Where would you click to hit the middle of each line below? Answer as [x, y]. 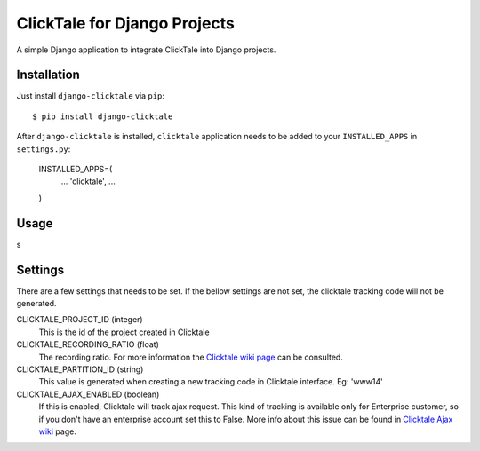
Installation [48, 75]
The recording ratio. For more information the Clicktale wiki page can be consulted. [191, 357]
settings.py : [44, 149]
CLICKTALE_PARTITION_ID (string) [80, 369]
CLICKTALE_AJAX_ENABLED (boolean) [88, 394]
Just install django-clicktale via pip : [90, 96]
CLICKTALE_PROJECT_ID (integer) [80, 320]
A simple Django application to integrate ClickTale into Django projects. [146, 50]
